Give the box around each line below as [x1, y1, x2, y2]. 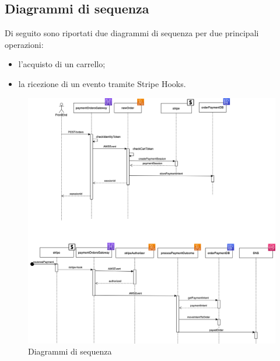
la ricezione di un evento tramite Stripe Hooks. [18, 77, 186, 89]
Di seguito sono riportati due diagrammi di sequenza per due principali [5, 27, 259, 39]
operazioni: [5, 38, 44, 50]
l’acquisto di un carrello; [18, 58, 106, 70]
